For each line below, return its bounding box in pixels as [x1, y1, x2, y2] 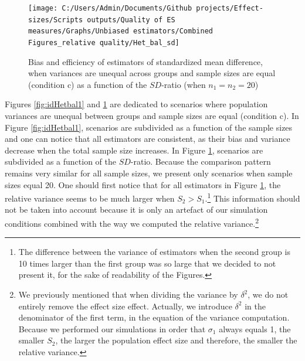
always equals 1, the [219, 322, 291, 335]
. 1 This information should [205, 190, 300, 204]
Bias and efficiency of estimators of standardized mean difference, [28, 55, 263, 67]
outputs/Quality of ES [87, 15, 175, 24]
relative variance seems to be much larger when [5, 192, 175, 204]
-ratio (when [161, 78, 206, 90]
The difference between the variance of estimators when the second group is [18, 246, 290, 258]
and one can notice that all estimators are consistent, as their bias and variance [5, 132, 290, 145]
